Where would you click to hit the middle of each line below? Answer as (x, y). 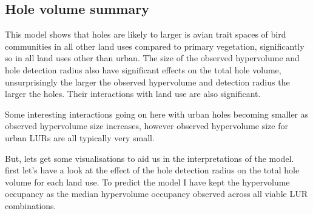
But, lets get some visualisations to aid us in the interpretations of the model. (150, 158)
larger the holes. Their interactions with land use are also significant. (133, 94)
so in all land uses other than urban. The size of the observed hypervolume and (152, 58)
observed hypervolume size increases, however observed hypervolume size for (146, 126)
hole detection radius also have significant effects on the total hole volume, (143, 69)
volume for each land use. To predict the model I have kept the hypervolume (147, 182)
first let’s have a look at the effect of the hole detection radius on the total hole (152, 170)
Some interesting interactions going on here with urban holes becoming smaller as (157, 114)
